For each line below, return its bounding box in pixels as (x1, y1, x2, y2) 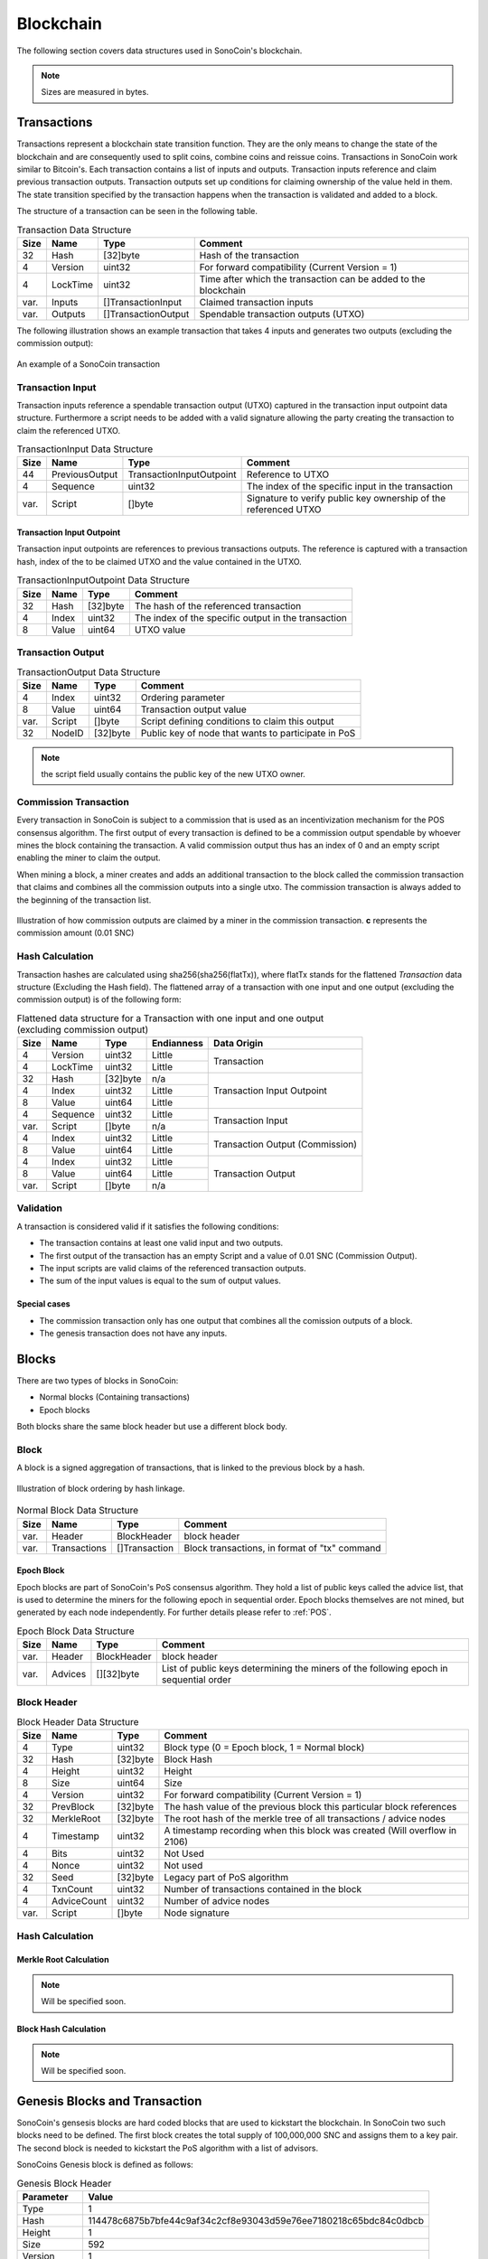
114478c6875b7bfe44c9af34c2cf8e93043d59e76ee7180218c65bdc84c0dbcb (87, 2214, 425, 2226)
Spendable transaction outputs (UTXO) (199, 307, 365, 320)
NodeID (51, 726, 85, 739)
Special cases (16, 1298, 71, 1309)
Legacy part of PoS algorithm (164, 1871, 289, 1884)
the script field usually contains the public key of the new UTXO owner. (41, 769, 306, 780)
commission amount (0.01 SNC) (16, 927, 135, 939)
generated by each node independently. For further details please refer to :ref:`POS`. (16, 1607, 332, 1617)
